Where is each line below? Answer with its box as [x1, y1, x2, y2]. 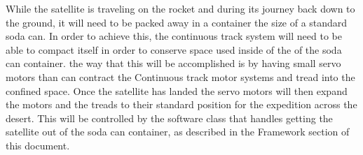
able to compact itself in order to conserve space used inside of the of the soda [6, 42, 342, 57]
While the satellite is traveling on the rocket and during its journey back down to [6, 1, 355, 15]
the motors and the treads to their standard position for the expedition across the [6, 97, 357, 112]
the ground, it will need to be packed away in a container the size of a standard [6, 15, 348, 29]
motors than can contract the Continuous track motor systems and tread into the [6, 69, 355, 84]
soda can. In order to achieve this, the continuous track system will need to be [6, 29, 342, 43]
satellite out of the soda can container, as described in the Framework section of [6, 124, 350, 139]
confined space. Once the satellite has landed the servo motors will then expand [6, 83, 348, 98]
